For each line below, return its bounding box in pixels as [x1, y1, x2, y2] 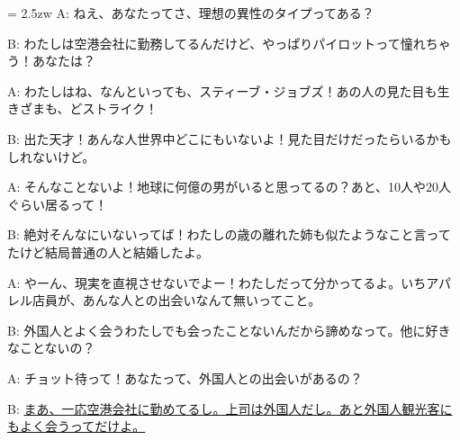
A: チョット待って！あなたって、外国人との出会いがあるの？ [7, 368, 363, 387]
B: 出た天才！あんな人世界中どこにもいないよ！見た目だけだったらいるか [7, 129, 439, 148]
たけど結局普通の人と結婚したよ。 [7, 242, 209, 261]
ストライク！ [82, 99, 158, 118]
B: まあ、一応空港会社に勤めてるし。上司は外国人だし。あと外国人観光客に [7, 399, 453, 418]
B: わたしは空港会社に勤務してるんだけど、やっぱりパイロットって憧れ [7, 33, 426, 52]
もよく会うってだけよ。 [7, 417, 146, 436]
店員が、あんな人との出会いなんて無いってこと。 [32, 291, 321, 310]
